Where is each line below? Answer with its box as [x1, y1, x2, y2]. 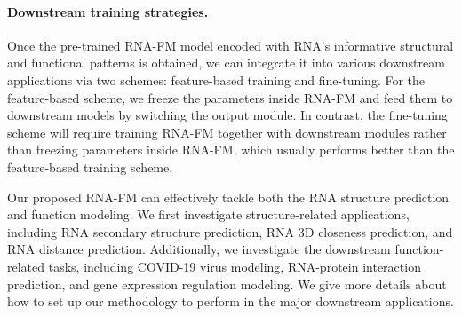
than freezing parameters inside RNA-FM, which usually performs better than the [7, 140, 455, 159]
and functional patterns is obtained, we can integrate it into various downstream [7, 53, 445, 72]
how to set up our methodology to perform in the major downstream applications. [7, 292, 454, 311]
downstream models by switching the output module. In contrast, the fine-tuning [7, 106, 448, 124]
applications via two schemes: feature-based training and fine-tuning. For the [7, 70, 426, 89]
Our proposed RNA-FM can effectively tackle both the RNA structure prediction [7, 187, 450, 206]
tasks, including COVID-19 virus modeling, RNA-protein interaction [48, 257, 421, 275]
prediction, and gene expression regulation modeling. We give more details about [7, 274, 447, 293]
